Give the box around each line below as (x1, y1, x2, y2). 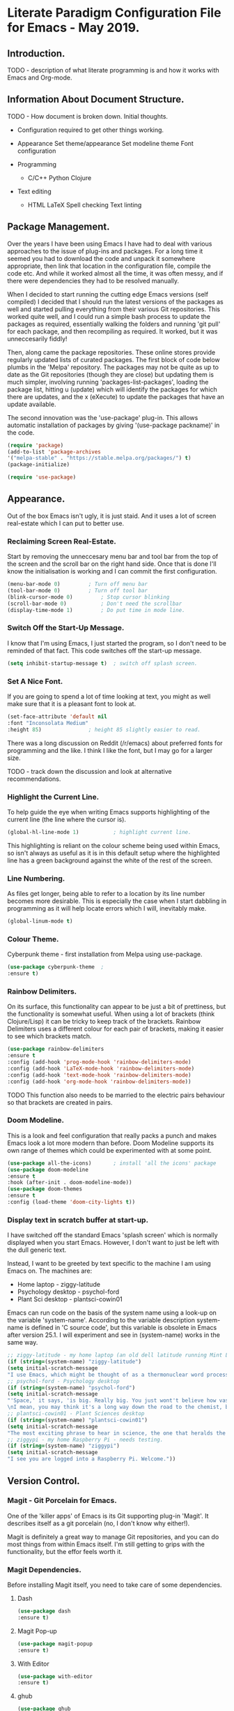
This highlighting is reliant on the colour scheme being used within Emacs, (7, 841, 221, 849)
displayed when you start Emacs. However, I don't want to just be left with (7, 1239, 219, 1247)
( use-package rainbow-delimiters (7, 1045, 104, 1053)
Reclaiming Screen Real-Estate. (7, 536, 116, 546)
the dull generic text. (7, 1246, 67, 1254)
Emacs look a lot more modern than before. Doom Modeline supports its (7, 1139, 214, 1147)
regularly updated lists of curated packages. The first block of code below (7, 355, 221, 364)
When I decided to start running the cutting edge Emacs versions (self (7, 290, 209, 298)
